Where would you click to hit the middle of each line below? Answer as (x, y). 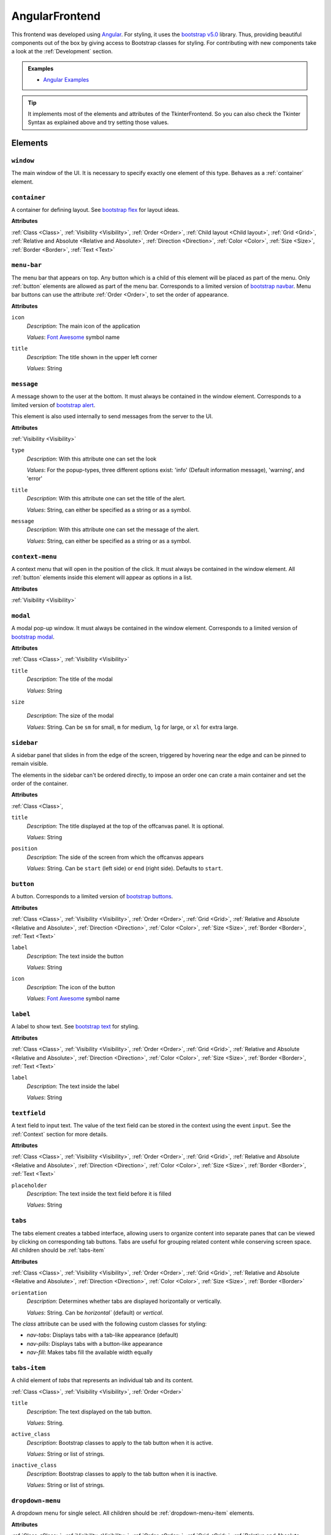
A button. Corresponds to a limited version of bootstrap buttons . (92, 896)
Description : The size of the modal (70, 716)
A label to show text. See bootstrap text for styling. (75, 1027)
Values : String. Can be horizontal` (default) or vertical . (95, 1312)
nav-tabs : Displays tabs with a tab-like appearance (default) (103, 1335)
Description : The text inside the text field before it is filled (99, 1194)
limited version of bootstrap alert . (53, 405)
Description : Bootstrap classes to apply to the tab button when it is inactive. (122, 1474)
